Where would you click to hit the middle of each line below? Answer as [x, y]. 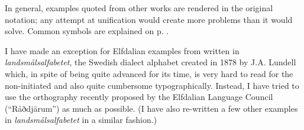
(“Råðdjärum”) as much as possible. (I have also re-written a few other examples [151, 108]
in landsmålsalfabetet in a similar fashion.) [81, 120]
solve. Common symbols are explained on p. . [87, 31]
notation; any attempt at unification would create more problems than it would [149, 19]
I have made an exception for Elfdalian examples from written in [122, 50]
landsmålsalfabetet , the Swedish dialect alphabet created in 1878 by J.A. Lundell [151, 62]
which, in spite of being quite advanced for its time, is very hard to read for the [149, 73]
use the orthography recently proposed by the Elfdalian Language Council [139, 97]
